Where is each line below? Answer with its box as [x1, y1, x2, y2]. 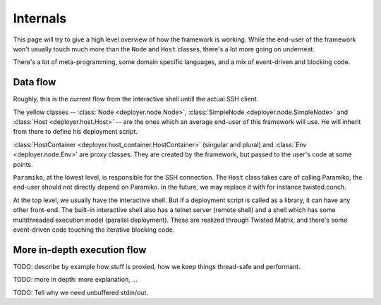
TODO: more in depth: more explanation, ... [13, 275, 138, 284]
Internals [13, 11, 67, 26]
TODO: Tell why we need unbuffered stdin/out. [13, 288, 148, 297]
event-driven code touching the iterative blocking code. [13, 225, 175, 234]
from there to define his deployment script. [13, 127, 138, 136]
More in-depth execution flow [13, 244, 147, 256]
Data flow [13, 76, 56, 88]
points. [13, 160, 33, 168]
